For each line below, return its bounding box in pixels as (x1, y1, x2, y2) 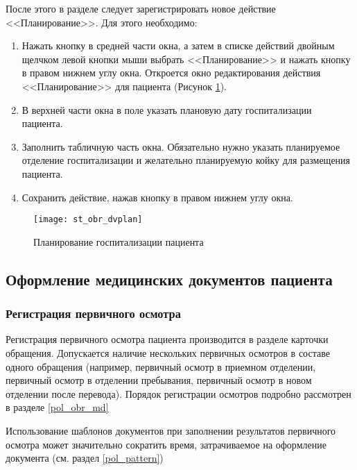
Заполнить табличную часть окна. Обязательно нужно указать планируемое (21, 139, 340, 153)
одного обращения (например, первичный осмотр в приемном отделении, (6, 359, 316, 374)
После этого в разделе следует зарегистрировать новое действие (6, 1, 276, 15)
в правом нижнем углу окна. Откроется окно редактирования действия (21, 65, 321, 80)
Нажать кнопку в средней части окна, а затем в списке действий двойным (21, 38, 335, 53)
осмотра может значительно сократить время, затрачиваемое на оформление (6, 437, 326, 451)
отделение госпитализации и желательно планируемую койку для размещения (21, 153, 351, 167)
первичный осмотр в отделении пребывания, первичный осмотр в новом (6, 373, 312, 387)
